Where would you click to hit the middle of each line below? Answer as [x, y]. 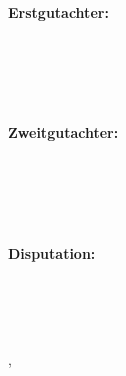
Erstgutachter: [58, 12]
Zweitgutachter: [63, 132]
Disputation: [52, 252]
